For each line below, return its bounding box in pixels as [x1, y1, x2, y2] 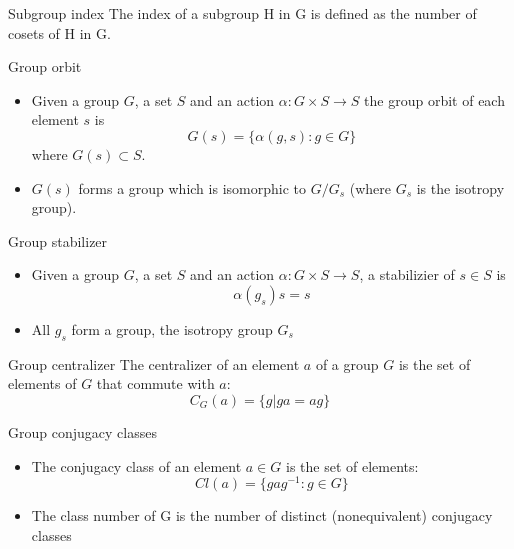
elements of [8, 373, 77, 394]
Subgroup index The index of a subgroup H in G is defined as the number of [8, 3, 477, 23]
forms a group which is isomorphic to [78, 177, 306, 198]
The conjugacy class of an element [31, 455, 242, 476]
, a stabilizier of [359, 264, 455, 285]
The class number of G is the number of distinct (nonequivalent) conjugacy [31, 505, 493, 526]
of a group [315, 353, 379, 374]
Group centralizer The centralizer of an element [8, 353, 300, 374]
